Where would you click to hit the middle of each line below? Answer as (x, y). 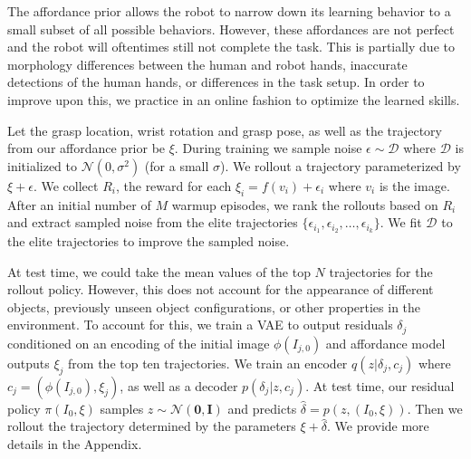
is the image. (414, 185)
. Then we (435, 408)
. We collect (66, 185)
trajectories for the (381, 271)
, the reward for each (173, 185)
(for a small (177, 165)
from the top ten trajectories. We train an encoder (208, 363)
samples (122, 408)
